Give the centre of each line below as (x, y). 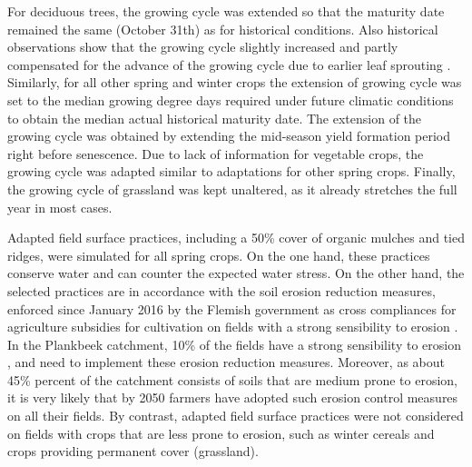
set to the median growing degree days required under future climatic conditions (231, 99)
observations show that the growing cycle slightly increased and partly (203, 47)
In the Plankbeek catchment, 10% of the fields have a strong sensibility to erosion (234, 344)
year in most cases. (60, 207)
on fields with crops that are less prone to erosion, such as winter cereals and (221, 433)
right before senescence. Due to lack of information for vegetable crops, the (216, 153)
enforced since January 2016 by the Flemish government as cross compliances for (232, 308)
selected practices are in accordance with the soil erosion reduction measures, (221, 290)
